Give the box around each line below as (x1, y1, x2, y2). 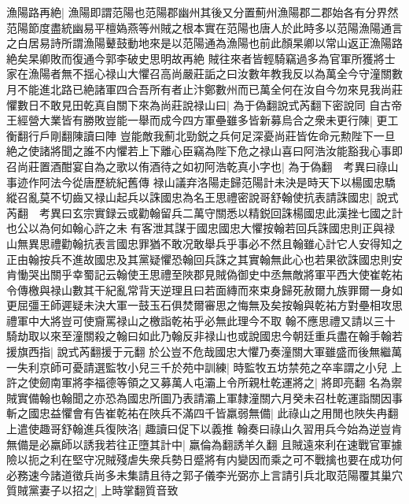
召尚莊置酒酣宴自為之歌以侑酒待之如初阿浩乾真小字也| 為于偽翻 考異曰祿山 (6, 157, 399, 174)
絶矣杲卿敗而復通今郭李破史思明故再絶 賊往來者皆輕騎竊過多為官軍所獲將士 (6, 50, 396, 66)
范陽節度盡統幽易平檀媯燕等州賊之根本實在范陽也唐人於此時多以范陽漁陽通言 (6, 19, 403, 35)
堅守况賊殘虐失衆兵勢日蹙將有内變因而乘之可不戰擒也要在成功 (72, 451, 392, 468)
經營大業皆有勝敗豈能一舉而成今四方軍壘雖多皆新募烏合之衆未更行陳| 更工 (17, 112, 399, 128)
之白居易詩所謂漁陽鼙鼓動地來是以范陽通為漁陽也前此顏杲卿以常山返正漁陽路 (6, 35, 403, 51)
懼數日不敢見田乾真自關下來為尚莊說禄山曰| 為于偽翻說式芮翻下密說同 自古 (6, 96, 392, 113)
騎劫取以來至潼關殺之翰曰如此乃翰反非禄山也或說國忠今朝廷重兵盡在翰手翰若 (6, 328, 403, 344)
